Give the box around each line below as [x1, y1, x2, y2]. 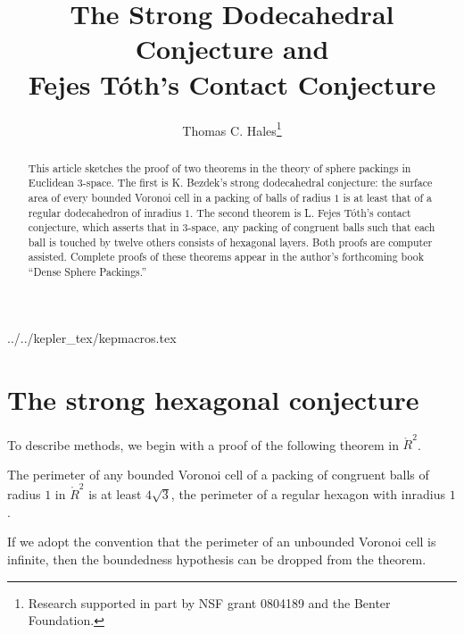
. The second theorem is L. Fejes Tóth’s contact [190, 204, 411, 220]
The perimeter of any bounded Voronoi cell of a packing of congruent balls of [7, 464, 429, 483]
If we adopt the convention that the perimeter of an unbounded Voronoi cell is [7, 532, 436, 551]
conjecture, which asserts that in [28, 220, 179, 235]
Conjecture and [135, 30, 329, 67]
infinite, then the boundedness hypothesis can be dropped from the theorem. [7, 549, 427, 568]
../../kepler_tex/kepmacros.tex [7, 328, 177, 346]
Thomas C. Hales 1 [182, 118, 282, 139]
